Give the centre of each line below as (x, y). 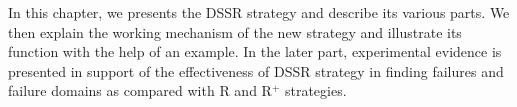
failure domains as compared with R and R (140, 90)
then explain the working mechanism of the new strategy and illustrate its (235, 31)
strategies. (315, 90)
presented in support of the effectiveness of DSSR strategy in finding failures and (256, 70)
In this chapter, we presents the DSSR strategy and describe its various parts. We (259, 12)
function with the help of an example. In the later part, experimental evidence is (255, 51)
